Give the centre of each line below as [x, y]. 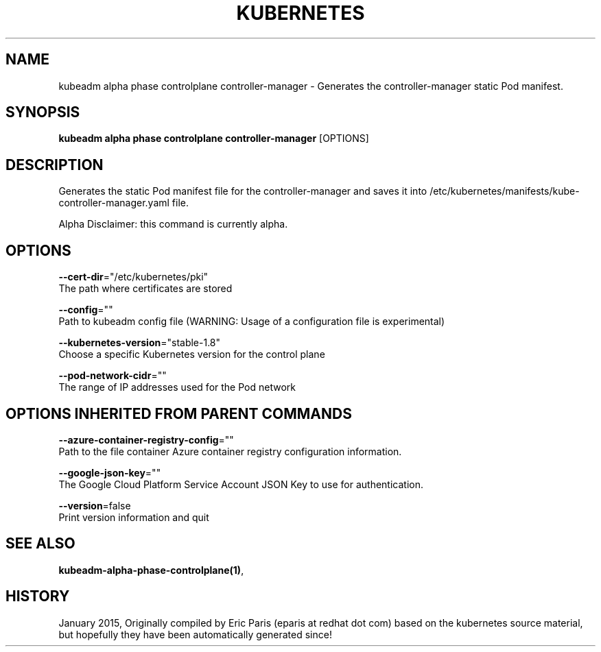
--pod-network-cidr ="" [113, 376]
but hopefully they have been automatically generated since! [195, 634]
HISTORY [38, 596]
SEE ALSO [40, 544]
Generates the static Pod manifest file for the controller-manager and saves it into [243, 191]
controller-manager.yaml [114, 203]
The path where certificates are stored [145, 289]
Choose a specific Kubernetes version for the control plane [192, 354]
